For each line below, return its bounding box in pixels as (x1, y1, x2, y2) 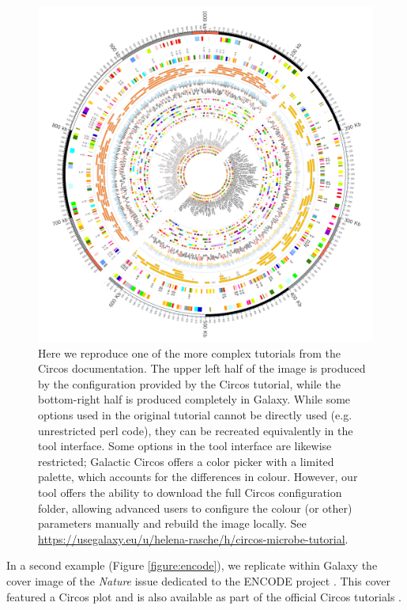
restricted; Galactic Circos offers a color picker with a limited (38, 453, 334, 469)
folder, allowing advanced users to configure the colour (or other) (38, 499, 352, 516)
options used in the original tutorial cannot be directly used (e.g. (38, 406, 352, 422)
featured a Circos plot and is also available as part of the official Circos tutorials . (6, 588, 401, 604)
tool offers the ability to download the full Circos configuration (38, 483, 342, 500)
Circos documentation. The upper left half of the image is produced (38, 360, 366, 377)
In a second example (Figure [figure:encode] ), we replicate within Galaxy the (6, 557, 378, 574)
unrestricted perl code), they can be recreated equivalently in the (38, 422, 353, 438)
